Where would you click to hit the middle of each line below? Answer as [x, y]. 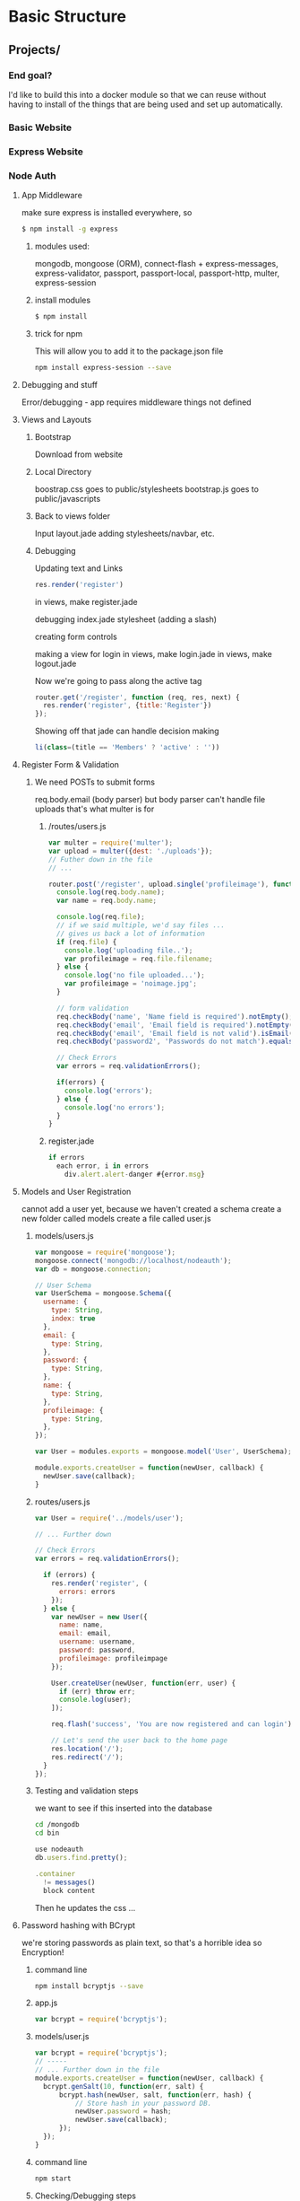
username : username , [97, 1642]
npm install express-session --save [103, 367]
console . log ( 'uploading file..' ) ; [129, 950]
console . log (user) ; [95, 1700]
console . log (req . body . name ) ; [111, 892]
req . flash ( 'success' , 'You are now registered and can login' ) [171, 1724]
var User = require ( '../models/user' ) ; [109, 1518]
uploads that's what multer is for [94, 809]
